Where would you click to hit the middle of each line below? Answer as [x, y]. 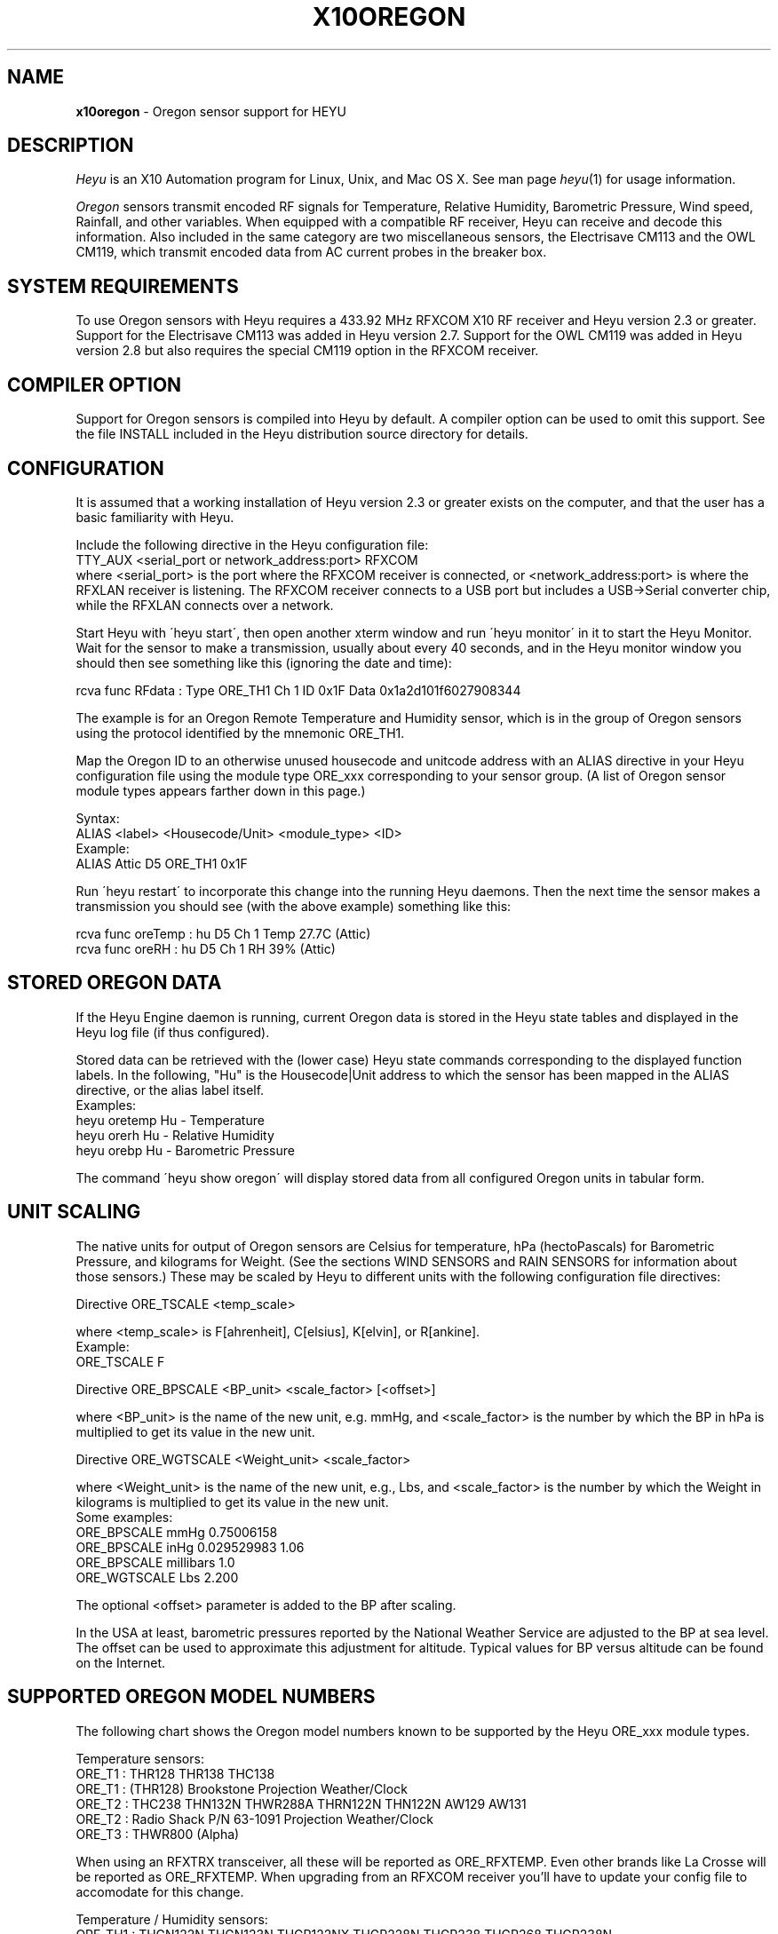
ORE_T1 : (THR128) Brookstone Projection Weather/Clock [242, 1788]
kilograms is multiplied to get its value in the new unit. [232, 1502]
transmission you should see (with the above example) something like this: [294, 906]
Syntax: [98, 818]
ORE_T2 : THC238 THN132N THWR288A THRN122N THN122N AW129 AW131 [301, 1803]
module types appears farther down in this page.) [221, 790]
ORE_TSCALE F [120, 1361]
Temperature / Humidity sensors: [172, 1919]
